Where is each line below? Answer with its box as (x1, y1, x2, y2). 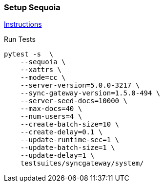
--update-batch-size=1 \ (20, 144, 115, 152)
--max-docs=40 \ (20, 105, 82, 113)
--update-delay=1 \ (20, 151, 95, 160)
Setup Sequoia (4, 2, 61, 12)
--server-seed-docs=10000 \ (20, 97, 127, 105)
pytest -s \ (4, 50, 54, 58)
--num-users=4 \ (20, 112, 82, 121)
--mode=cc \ (20, 74, 66, 82)
